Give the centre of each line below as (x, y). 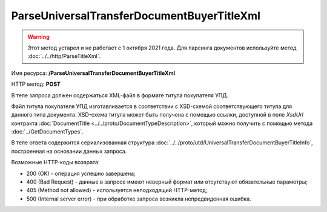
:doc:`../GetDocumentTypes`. (48, 132)
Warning (38, 37)
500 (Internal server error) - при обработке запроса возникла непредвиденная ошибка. (139, 199)
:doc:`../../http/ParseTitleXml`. (64, 56)
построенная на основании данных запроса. (69, 151)
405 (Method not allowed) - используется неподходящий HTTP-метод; (117, 190)
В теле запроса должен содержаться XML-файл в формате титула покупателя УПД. (120, 95)
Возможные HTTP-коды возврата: (55, 162)
